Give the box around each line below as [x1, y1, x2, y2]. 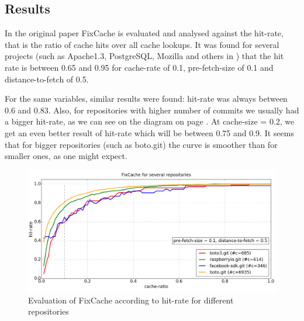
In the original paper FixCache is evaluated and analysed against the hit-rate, [5, 27, 284, 39]
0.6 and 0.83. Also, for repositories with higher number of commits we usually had [5, 103, 299, 116]
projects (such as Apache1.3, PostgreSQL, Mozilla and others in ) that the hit [5, 50, 284, 62]
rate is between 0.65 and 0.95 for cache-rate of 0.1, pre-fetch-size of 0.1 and [5, 61, 274, 73]
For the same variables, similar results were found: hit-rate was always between [5, 92, 288, 105]
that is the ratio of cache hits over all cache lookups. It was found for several [5, 38, 279, 50]
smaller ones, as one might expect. [5, 150, 127, 162]
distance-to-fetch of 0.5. [5, 73, 89, 85]
